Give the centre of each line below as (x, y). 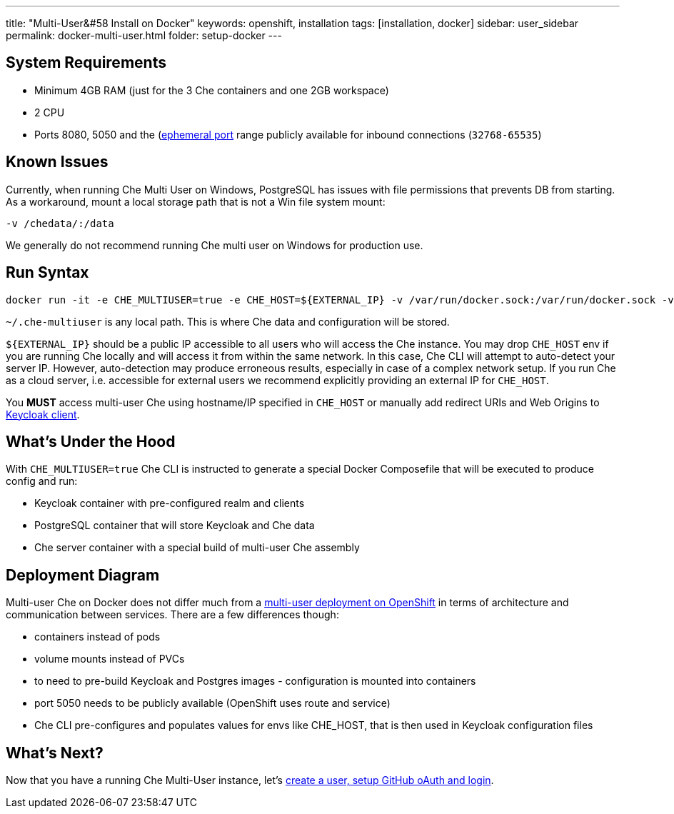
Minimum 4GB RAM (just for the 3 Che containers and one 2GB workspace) (212, 90)
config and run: (42, 481)
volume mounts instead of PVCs (110, 659)
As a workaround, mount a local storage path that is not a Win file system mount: (196, 201)
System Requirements (86, 63)
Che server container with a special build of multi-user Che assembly (197, 548)
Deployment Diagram (83, 575)
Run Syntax (47, 273)
